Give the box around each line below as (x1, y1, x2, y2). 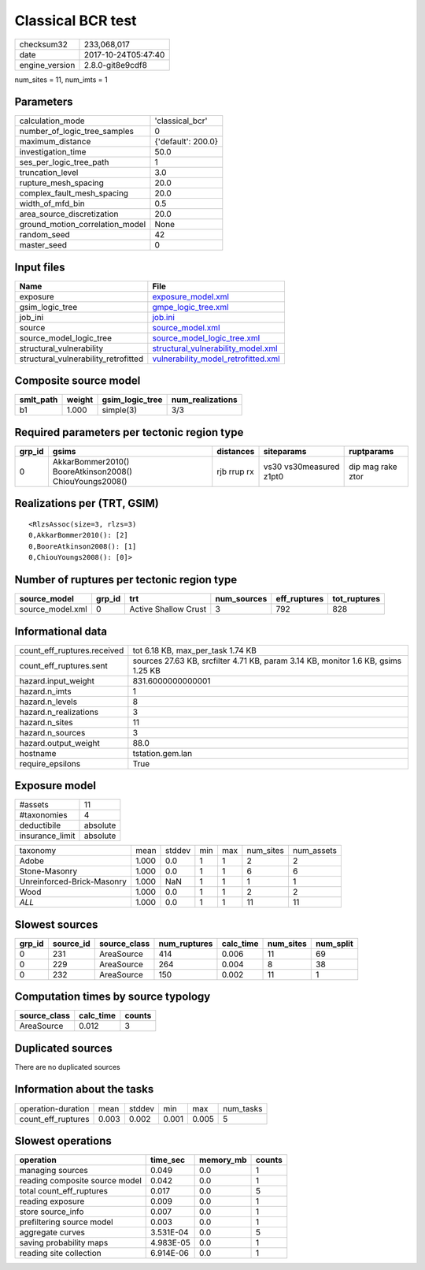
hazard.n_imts (19, 686, 72, 697)
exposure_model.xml (152, 291, 230, 302)
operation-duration (19, 1103, 90, 1114)
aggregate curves (19, 1227, 86, 1238)
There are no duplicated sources (14, 1062, 121, 1071)
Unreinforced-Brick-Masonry (19, 876, 128, 887)
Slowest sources (14, 918, 98, 931)
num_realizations (171, 394, 238, 405)
